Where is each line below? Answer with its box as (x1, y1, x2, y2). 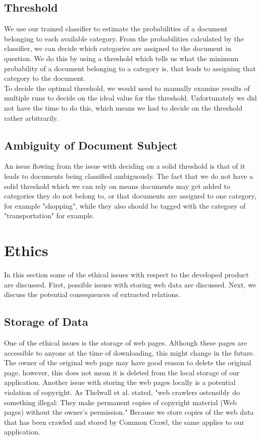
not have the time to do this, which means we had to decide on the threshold (4, 102, 242, 113)
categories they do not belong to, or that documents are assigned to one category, (4, 190, 256, 201)
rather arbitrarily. (4, 112, 59, 123)
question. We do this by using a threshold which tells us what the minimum (4, 53, 239, 63)
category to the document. (4, 73, 86, 83)
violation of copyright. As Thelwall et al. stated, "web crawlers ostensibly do (4, 386, 240, 397)
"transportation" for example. (4, 210, 95, 221)
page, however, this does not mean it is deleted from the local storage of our (4, 367, 240, 377)
